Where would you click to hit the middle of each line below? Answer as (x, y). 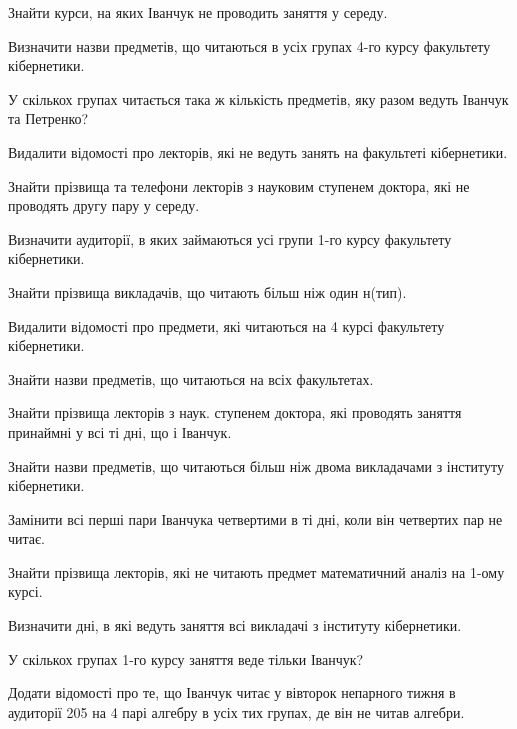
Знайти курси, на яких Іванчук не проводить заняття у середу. (198, 12)
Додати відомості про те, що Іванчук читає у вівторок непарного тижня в (232, 692)
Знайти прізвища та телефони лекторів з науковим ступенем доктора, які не (239, 185)
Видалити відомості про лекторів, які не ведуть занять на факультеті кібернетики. (258, 151)
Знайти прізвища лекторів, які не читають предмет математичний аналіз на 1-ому (256, 571)
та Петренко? (48, 118)
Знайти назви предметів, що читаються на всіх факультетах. (191, 378)
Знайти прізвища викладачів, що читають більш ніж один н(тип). (207, 291)
